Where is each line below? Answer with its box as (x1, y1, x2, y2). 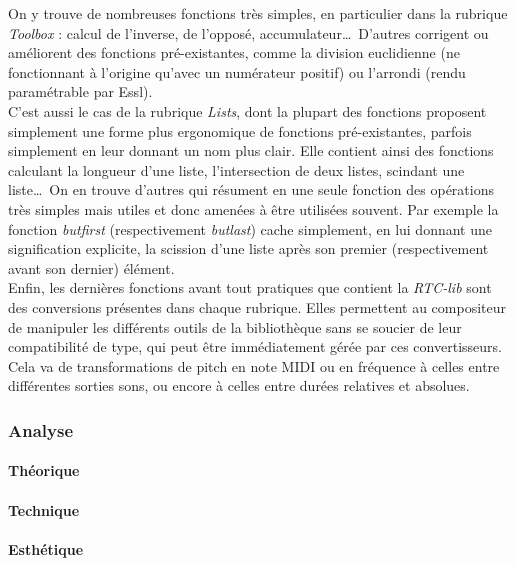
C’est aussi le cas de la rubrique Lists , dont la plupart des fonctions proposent (8, 100, 487, 121)
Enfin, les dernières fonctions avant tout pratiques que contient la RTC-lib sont (8, 277, 492, 298)
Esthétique (8, 538, 84, 559)
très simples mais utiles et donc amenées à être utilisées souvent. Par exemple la (8, 198, 499, 219)
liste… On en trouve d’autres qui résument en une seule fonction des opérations (8, 179, 494, 200)
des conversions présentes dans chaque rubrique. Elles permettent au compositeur (8, 296, 507, 317)
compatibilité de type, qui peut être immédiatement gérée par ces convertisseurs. (8, 336, 502, 357)
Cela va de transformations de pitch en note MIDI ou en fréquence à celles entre (8, 355, 500, 376)
